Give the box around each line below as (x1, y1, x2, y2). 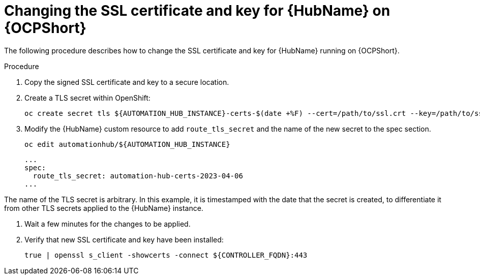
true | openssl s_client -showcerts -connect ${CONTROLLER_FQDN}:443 (24, 251, 308, 259)
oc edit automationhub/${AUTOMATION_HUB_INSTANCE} (24, 140, 230, 148)
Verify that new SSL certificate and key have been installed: (24, 235, 224, 244)
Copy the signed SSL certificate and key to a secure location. (24, 77, 229, 86)
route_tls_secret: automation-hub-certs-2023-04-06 (33, 171, 243, 180)
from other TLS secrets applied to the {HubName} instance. (4, 203, 203, 212)
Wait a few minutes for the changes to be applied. (24, 219, 191, 228)
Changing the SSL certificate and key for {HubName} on (4, 2, 391, 19)
